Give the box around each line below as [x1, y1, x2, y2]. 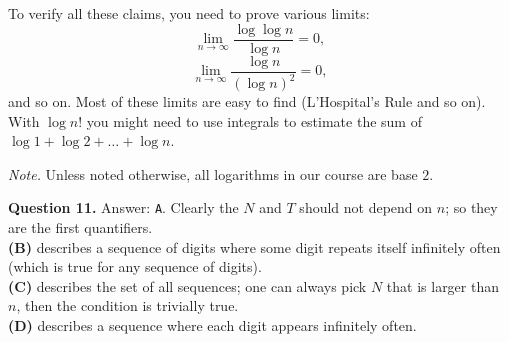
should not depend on [299, 197, 433, 218]
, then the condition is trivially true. [16, 295, 239, 316]
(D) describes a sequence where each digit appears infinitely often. [8, 315, 417, 336]
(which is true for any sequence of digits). [8, 256, 262, 277]
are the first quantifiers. [8, 217, 153, 238]
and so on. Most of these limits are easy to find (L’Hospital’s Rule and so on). [8, 91, 486, 112]
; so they [445, 197, 498, 218]
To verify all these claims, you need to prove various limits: [8, 3, 370, 23]
